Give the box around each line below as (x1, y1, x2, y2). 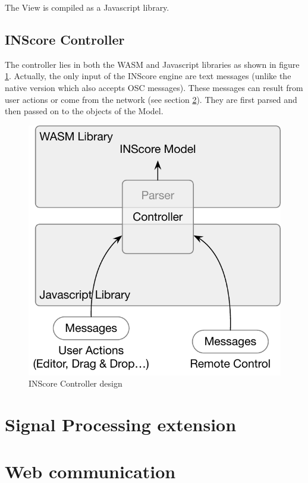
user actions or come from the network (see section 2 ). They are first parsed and (5, 93, 297, 105)
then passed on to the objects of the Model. (5, 105, 164, 117)
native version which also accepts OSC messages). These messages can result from (5, 81, 303, 93)
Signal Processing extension (5, 412, 237, 437)
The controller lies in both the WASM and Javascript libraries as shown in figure (5, 58, 300, 70)
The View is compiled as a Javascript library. (5, 1, 169, 13)
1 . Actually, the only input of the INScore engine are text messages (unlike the (5, 70, 291, 82)
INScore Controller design (29, 377, 122, 390)
